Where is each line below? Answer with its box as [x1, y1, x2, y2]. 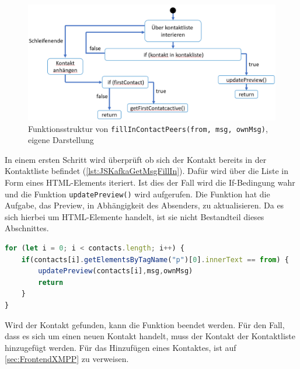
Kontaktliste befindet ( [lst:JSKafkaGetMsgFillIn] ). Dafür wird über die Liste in [5, 165, 288, 177]
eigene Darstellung [28, 134, 94, 146]
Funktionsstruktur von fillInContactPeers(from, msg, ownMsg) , [28, 122, 268, 134]
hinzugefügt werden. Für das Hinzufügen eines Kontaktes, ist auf [5, 341, 236, 353]
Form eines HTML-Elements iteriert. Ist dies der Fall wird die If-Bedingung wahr [5, 176, 295, 188]
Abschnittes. [5, 222, 49, 234]
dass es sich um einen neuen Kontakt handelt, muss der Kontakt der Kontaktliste [5, 330, 295, 342]
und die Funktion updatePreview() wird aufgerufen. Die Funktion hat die [5, 187, 270, 200]
